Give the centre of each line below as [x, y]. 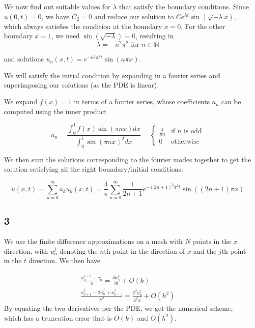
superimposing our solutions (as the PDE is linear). [82, 85]
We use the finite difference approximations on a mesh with [93, 241]
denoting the [79, 251]
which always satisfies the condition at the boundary [83, 26]
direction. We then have [65, 260]
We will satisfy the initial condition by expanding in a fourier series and [112, 75]
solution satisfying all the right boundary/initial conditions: [94, 169]
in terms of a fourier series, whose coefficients [142, 102]
